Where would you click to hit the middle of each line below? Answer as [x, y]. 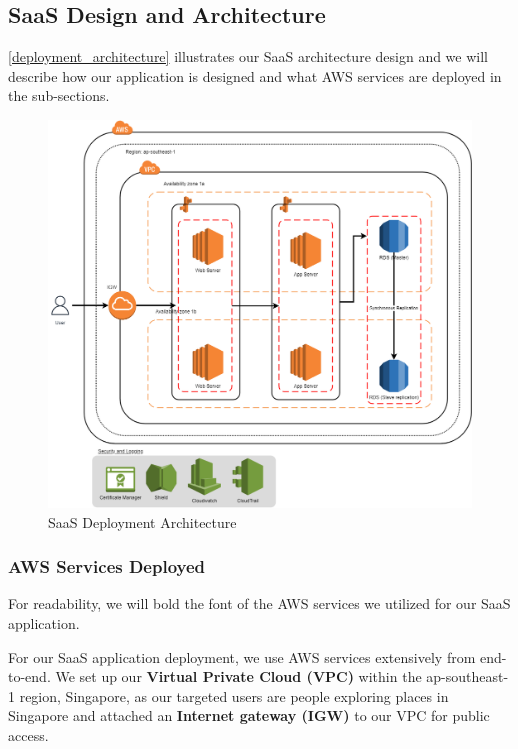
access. [28, 734]
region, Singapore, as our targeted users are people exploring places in [234, 695]
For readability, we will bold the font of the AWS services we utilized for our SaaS [259, 603]
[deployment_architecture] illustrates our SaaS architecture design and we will [248, 56]
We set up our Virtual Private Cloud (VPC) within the [238, 676]
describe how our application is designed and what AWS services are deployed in [255, 75]
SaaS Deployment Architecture [142, 521]
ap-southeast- [467, 676]
